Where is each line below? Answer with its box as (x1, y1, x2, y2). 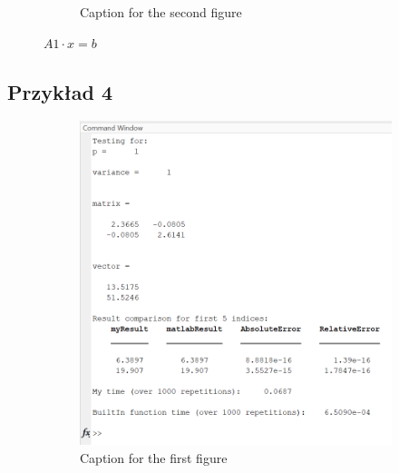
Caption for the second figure (80, 3, 242, 21)
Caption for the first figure (80, 448, 228, 467)
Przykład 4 (7, 77, 113, 105)
